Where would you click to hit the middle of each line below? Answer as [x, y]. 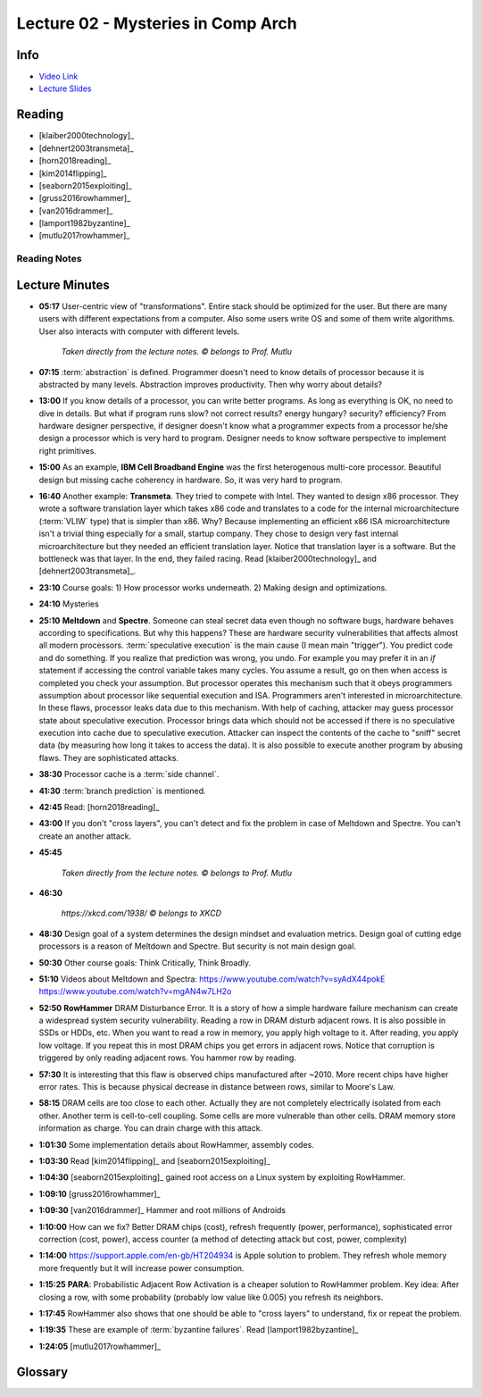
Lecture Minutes [63, 284]
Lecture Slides [65, 88]
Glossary [42, 1372]
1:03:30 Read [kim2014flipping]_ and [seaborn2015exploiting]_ [155, 1161]
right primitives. [68, 450]
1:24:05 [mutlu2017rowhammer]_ [100, 1346]
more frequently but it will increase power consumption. [141, 1267]
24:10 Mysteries [69, 604]
